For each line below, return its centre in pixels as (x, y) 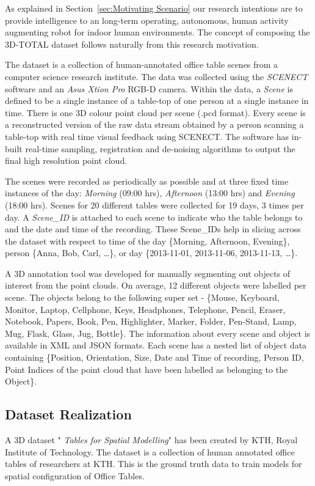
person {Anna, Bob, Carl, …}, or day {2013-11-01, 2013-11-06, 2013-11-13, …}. (151, 253)
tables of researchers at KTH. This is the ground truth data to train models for (154, 464)
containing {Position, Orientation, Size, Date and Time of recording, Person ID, (154, 357)
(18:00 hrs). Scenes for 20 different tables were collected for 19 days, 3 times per (154, 204)
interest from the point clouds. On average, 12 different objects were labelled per (156, 285)
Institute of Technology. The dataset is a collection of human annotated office (150, 451)
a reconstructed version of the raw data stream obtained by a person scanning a (154, 124)
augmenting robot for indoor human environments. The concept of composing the (157, 32)
